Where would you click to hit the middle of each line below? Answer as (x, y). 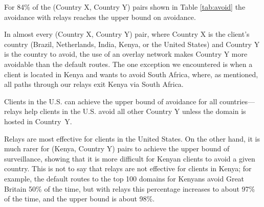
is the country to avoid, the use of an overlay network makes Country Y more (126, 54)
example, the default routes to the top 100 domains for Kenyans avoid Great (124, 178)
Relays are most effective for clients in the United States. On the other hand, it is (132, 138)
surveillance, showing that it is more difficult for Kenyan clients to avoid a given (130, 158)
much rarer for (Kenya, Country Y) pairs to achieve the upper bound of (117, 148)
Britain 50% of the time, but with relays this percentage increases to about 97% (130, 188)
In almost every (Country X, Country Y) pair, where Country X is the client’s (127, 34)
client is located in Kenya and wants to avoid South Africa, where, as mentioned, (131, 74)
